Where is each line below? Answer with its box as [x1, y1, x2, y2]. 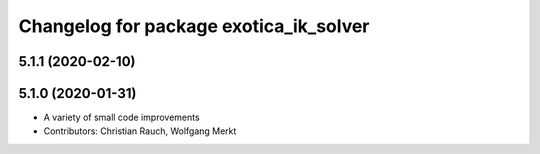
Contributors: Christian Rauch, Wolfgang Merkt [43, 125, 237, 137]
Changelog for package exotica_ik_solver [18, 15, 370, 37]
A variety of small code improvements [43, 111, 200, 124]
